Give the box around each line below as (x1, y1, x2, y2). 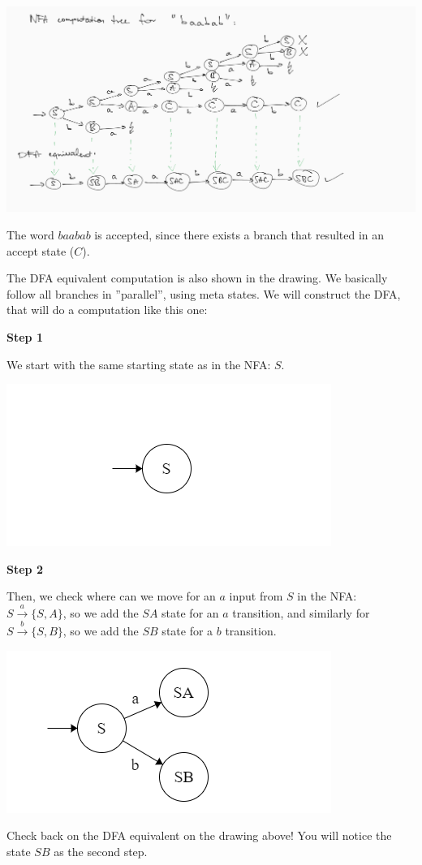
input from (229, 587, 283, 605)
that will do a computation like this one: (6, 301, 208, 318)
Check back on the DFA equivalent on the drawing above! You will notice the (6, 827, 392, 844)
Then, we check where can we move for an (6, 587, 216, 605)
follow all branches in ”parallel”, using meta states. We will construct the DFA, (6, 285, 401, 302)
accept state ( (6, 242, 75, 259)
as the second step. (54, 842, 148, 859)
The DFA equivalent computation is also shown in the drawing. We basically (6, 269, 388, 286)
